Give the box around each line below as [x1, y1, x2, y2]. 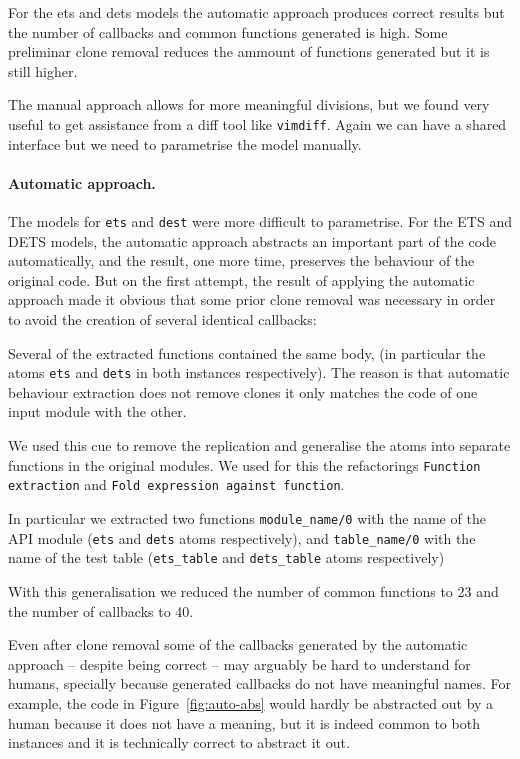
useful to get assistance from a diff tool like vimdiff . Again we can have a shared [8, 113, 507, 134]
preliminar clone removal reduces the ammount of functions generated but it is [8, 41, 490, 62]
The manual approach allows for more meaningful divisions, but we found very [8, 94, 490, 115]
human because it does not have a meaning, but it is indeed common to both [8, 712, 480, 733]
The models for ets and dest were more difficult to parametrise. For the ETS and [8, 211, 512, 232]
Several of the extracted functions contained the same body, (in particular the [8, 342, 486, 363]
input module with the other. [8, 401, 187, 422]
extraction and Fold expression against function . [8, 474, 345, 495]
